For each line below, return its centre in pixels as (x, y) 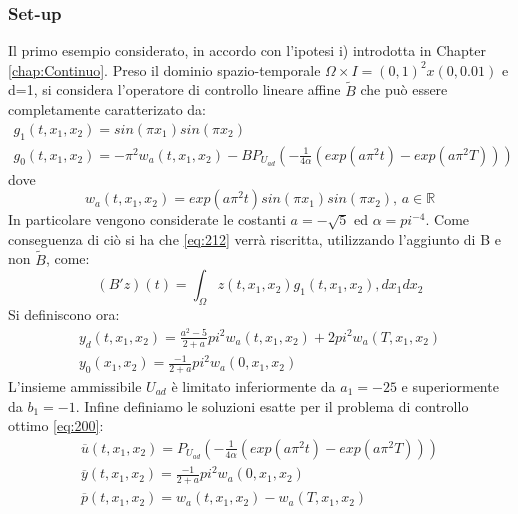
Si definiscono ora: (64, 314)
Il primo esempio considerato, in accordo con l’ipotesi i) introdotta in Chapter (247, 50)
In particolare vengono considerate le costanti (147, 219)
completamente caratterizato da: (107, 109)
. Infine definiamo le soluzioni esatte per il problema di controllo (272, 405)
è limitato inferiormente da (253, 385)
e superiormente (450, 385)
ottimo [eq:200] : (56, 425)
